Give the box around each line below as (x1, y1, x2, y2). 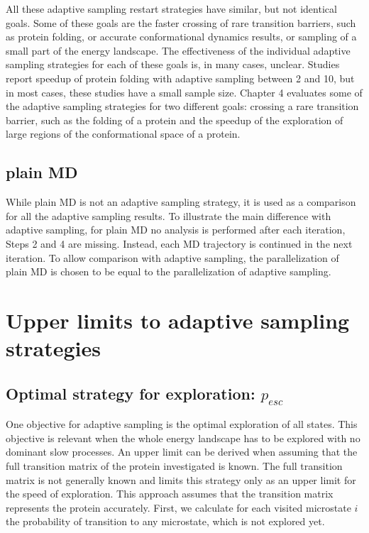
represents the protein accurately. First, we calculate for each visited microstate (6, 500, 351, 515)
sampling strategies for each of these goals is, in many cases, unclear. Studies (6, 57, 340, 72)
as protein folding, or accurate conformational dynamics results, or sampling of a (6, 29, 357, 44)
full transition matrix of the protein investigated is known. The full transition (6, 458, 343, 473)
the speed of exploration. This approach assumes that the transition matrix (6, 486, 334, 501)
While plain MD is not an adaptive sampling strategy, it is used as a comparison (6, 194, 356, 209)
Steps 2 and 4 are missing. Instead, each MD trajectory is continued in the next (6, 236, 353, 251)
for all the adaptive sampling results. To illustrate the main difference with (6, 208, 331, 223)
